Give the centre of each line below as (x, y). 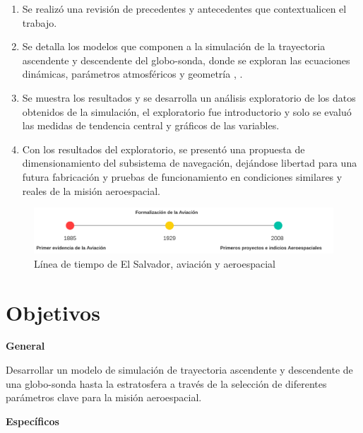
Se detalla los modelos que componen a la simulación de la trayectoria (174, 46)
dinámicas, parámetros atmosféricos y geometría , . (132, 74)
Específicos (32, 421)
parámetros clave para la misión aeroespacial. (104, 397)
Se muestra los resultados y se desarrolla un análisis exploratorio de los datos (189, 97)
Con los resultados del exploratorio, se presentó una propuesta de (163, 149)
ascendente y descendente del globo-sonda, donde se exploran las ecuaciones (186, 60)
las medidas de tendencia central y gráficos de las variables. (151, 125)
